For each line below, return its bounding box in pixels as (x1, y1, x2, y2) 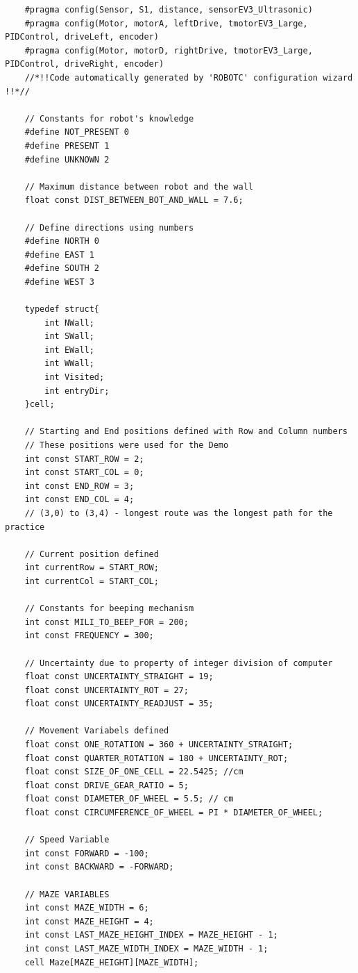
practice (5, 522, 45, 532)
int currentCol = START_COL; (24, 576, 159, 586)
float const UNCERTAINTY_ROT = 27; (24, 685, 189, 695)
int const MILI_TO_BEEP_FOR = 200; (24, 617, 189, 627)
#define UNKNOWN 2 (24, 154, 110, 165)
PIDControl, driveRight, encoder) (5, 59, 164, 69)
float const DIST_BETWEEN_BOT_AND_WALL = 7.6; (24, 195, 244, 206)
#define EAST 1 (24, 249, 94, 260)
